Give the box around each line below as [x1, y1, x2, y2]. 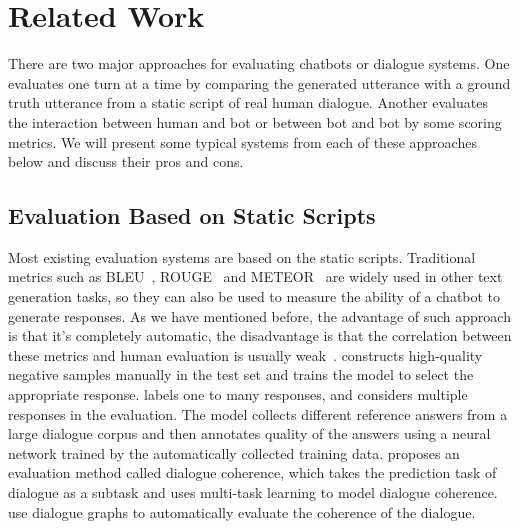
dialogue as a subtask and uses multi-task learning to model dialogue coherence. [8, 482, 498, 503]
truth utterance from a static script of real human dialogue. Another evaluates [8, 92, 488, 113]
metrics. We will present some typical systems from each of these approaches [8, 131, 477, 152]
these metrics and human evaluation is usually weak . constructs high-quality [8, 344, 483, 365]
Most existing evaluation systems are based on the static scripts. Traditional [8, 246, 476, 267]
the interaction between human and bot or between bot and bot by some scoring [8, 111, 502, 132]
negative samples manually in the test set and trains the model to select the [8, 364, 474, 385]
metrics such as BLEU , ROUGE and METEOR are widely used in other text [8, 266, 503, 287]
